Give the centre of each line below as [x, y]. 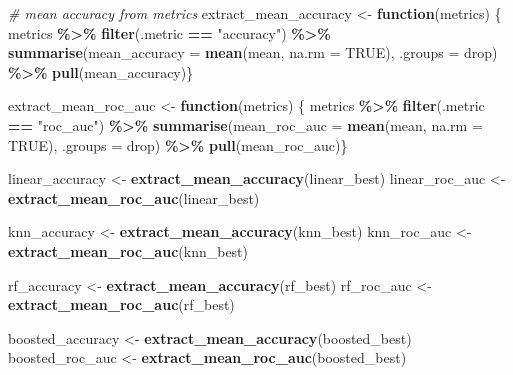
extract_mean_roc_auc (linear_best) [134, 197]
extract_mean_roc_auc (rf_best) [121, 304]
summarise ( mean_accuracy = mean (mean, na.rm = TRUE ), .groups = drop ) [253, 52]
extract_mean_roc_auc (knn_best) [128, 250]
